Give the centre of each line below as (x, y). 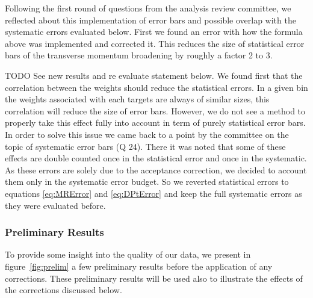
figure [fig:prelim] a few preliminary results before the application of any (139, 266)
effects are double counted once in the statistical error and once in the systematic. (156, 158)
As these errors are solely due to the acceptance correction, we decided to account (156, 169)
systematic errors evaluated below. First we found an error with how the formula (154, 32)
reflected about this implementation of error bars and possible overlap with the (150, 20)
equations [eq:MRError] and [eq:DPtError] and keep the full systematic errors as (153, 193)
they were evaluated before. (55, 205)
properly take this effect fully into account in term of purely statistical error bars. (155, 123)
